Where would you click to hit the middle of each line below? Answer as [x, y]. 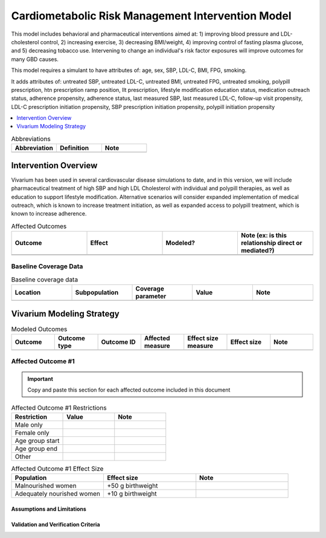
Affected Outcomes [39, 226]
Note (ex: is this [264, 235]
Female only [32, 433]
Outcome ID [118, 342]
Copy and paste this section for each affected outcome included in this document [129, 390]
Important [40, 379]
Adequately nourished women [58, 494]
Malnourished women [46, 486]
